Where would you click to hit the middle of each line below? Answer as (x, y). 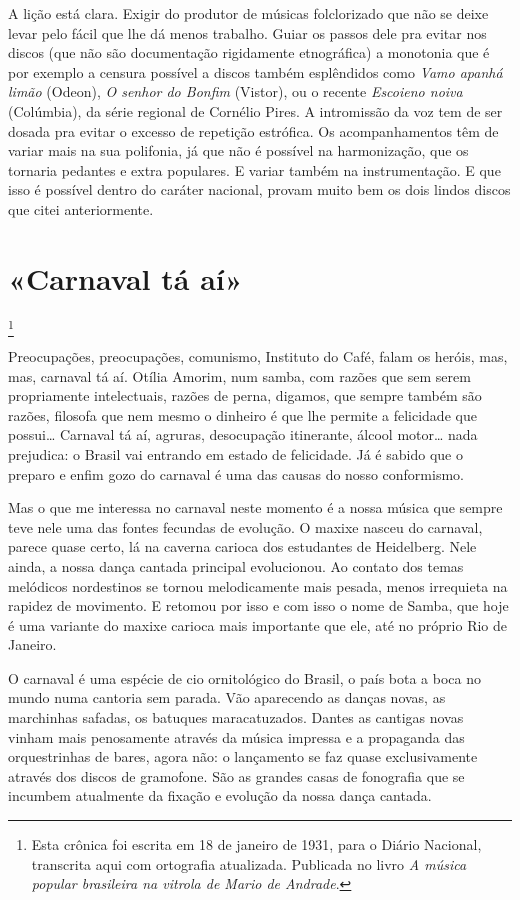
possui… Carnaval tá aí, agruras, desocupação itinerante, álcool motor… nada (243, 434)
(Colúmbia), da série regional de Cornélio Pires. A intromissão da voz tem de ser (255, 110)
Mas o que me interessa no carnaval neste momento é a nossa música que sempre (255, 507)
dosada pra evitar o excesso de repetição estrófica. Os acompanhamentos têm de (253, 130)
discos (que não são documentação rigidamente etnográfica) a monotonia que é (249, 52)
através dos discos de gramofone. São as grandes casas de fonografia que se (236, 775)
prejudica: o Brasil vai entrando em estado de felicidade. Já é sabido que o (235, 453)
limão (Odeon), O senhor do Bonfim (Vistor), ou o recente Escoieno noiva (235, 91)
